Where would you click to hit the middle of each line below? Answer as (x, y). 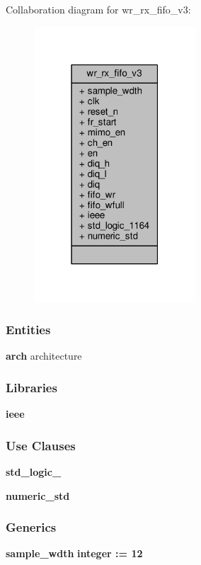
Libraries (31, 387)
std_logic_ (34, 471)
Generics (31, 527)
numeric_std (38, 495)
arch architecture (44, 356)
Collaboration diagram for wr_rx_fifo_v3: (98, 9)
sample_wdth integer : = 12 (74, 553)
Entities (28, 330)
